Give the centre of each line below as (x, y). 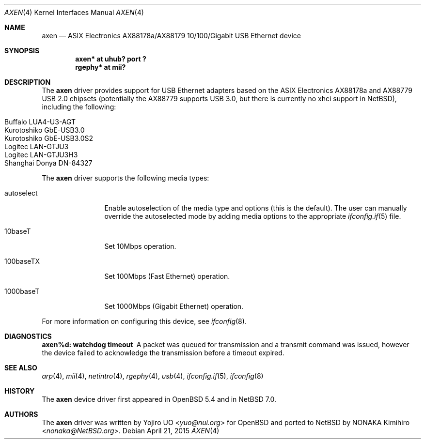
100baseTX (22, 261)
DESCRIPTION (28, 82)
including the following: (79, 107)
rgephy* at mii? (101, 67)
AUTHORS (21, 414)
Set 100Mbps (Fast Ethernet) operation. (167, 276)
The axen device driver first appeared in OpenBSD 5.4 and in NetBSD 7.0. (159, 399)
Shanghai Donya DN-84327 (48, 163)
